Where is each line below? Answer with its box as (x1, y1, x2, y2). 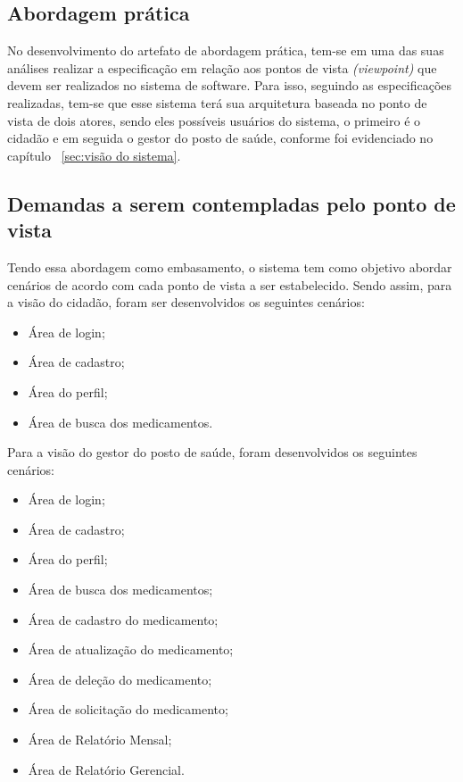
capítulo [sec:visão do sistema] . (7, 146, 181, 164)
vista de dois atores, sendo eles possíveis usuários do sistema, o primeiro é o (7, 111, 421, 129)
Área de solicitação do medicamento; (28, 700, 228, 719)
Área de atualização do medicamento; (28, 640, 234, 659)
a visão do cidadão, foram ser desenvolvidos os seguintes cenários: (7, 293, 365, 312)
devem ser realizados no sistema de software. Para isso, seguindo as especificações (7, 76, 452, 95)
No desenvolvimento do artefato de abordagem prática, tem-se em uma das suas (7, 41, 444, 60)
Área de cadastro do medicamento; (28, 610, 219, 628)
